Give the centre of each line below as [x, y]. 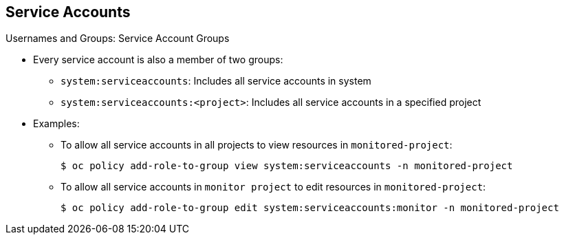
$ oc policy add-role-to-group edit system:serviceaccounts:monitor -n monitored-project [310, 208]
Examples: [56, 124]
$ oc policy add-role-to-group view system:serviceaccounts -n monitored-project [287, 166]
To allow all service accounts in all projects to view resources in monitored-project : [257, 145]
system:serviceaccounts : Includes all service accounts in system [216, 81]
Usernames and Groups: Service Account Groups [118, 39]
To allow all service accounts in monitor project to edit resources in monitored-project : [273, 187]
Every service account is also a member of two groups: [158, 60]
